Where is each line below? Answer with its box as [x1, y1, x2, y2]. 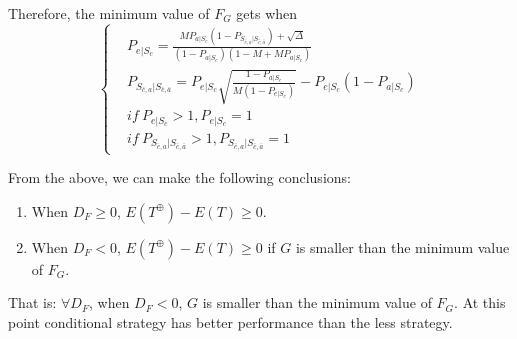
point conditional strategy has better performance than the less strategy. [8, 311, 453, 332]
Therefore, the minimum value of [8, 3, 210, 23]
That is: [8, 292, 57, 313]
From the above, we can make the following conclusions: [8, 167, 351, 188]
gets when [236, 3, 298, 23]
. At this [454, 292, 506, 313]
